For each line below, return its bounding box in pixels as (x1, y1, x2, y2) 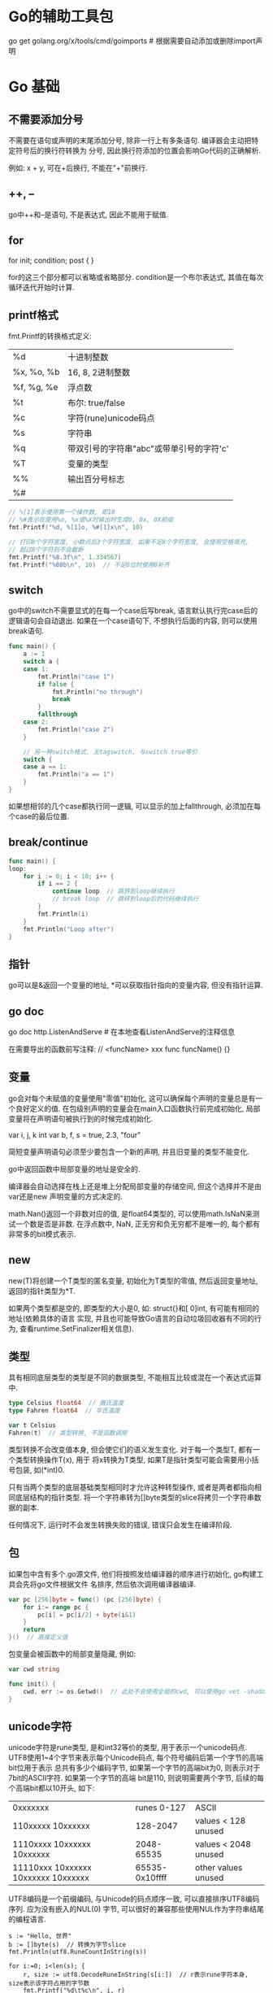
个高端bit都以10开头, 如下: (8, 1783, 95, 1793)
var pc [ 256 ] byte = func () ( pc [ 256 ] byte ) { (8, 1595, 162, 1604)
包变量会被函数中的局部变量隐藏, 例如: (8, 1649, 136, 1659)
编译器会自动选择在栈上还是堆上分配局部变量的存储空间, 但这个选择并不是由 (8, 1181, 262, 1191)
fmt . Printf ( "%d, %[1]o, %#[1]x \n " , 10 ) (8, 524, 144, 532)
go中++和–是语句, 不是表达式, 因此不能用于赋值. (8, 209, 169, 220)
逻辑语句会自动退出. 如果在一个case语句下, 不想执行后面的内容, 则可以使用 (8, 616, 258, 626)
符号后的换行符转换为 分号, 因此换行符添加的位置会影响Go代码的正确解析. (15, 146, 262, 155)
